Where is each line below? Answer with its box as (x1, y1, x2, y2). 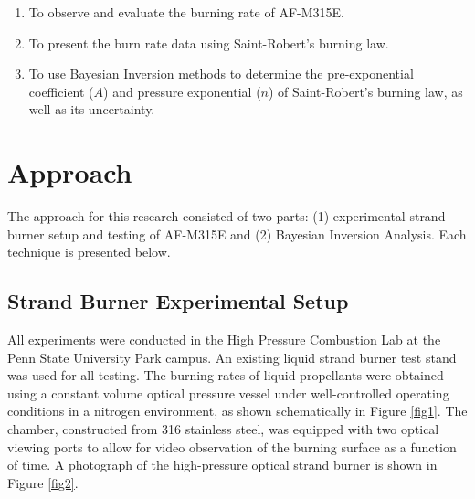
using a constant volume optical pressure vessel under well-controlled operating (7, 383, 449, 402)
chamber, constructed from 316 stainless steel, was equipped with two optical (7, 419, 439, 439)
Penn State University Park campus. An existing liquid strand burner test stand (7, 347, 457, 366)
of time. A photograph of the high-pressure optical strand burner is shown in (7, 455, 438, 474)
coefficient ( (28, 81, 94, 101)
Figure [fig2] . (7, 472, 79, 492)
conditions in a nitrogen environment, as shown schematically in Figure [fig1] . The (7, 401, 468, 420)
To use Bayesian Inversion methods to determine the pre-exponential (28, 64, 414, 83)
